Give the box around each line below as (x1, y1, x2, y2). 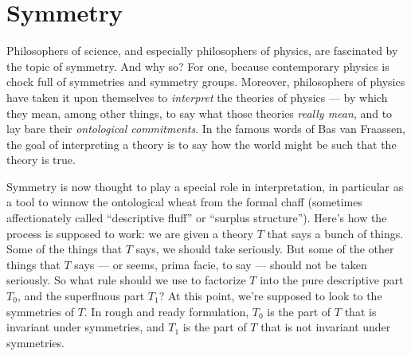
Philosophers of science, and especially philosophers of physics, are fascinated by (6, 42, 398, 59)
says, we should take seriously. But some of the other (135, 241, 394, 257)
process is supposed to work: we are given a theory (6, 225, 254, 241)
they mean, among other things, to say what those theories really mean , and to (6, 104, 393, 121)
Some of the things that (6, 241, 123, 257)
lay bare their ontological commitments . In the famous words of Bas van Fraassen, (6, 120, 405, 137)
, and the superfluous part (17, 288, 145, 304)
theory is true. (6, 151, 76, 168)
